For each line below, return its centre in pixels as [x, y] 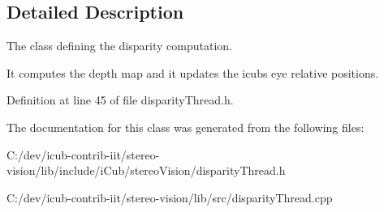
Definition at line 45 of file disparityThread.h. [120, 100]
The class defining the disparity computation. [119, 46]
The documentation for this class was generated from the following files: [186, 127]
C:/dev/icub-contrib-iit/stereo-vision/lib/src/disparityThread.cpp [170, 197]
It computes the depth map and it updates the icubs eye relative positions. [193, 72]
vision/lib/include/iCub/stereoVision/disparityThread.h [146, 170]
